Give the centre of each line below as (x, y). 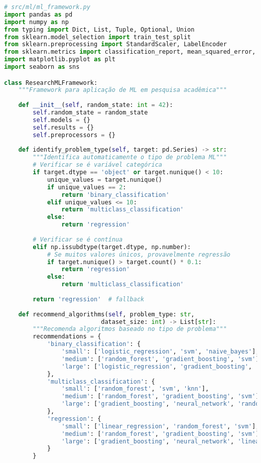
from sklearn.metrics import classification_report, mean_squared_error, (130, 52)
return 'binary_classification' (115, 195)
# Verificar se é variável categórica (97, 165)
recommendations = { (67, 337)
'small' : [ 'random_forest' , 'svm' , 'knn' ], (135, 389)
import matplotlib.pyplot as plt (60, 60)
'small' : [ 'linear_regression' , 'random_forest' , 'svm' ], (160, 426)
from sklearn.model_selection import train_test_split (98, 37)
